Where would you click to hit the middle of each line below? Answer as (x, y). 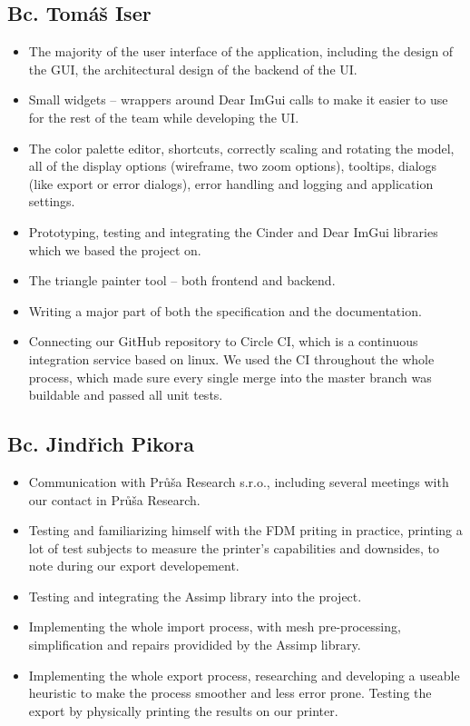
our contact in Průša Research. (114, 499)
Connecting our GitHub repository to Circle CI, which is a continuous (223, 341)
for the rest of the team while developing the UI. (164, 117)
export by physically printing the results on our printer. (183, 710)
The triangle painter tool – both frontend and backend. (182, 280)
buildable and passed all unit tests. (126, 395)
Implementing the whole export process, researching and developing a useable (244, 675)
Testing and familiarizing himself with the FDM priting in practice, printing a (245, 530)
